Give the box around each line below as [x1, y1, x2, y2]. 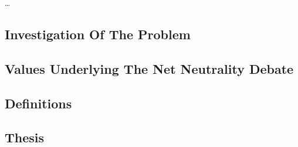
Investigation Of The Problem [5, 25, 191, 43]
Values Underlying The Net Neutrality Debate [5, 59, 294, 77]
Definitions [5, 94, 72, 112]
